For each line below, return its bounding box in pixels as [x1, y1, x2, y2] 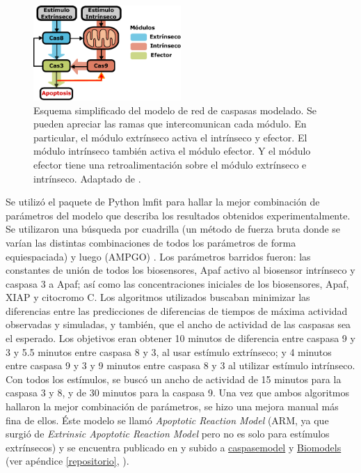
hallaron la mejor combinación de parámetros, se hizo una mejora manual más [6, 399, 339, 414]
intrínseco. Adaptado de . [33, 171, 141, 185]
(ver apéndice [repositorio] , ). [6, 453, 129, 468]
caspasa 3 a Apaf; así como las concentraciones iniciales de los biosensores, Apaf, [6, 276, 349, 290]
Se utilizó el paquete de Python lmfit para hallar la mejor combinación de [6, 194, 320, 209]
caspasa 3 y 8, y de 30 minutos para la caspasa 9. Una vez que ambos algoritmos [6, 385, 350, 400]
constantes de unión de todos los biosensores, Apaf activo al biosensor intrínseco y [6, 263, 355, 277]
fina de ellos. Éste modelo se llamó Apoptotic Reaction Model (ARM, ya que [6, 412, 329, 427]
